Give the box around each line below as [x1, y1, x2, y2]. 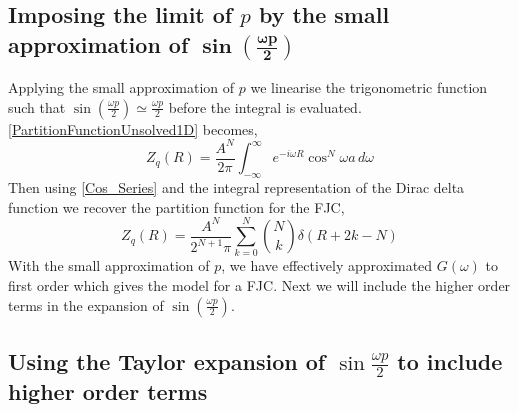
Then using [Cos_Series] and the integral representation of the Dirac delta [8, 176, 465, 197]
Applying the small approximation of [8, 76, 235, 97]
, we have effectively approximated [221, 255, 433, 276]
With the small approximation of [8, 255, 210, 276]
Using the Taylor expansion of [8, 345, 326, 376]
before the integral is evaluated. [168, 96, 362, 117]
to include [397, 345, 503, 376]
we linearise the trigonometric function [250, 76, 488, 97]
